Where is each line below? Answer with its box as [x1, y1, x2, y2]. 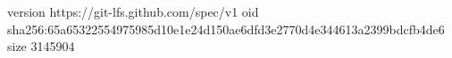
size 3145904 [7, 37, 75, 55]
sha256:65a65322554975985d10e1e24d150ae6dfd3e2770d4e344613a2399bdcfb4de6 [7, 19, 445, 38]
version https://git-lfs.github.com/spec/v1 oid [7, 3, 259, 20]
